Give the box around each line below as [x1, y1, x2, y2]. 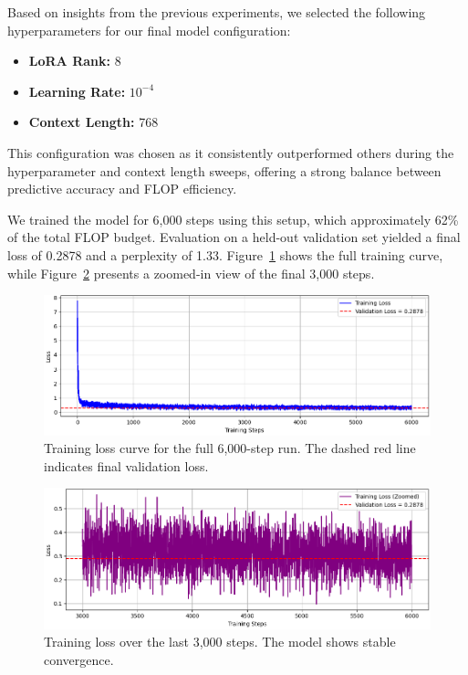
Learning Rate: [28, 81, 126, 100]
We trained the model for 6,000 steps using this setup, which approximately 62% [7, 209, 459, 228]
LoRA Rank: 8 [28, 51, 121, 70]
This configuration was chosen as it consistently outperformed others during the [7, 142, 454, 162]
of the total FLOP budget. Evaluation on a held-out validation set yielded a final [7, 227, 461, 247]
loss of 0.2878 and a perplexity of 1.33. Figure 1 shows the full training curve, [7, 245, 443, 264]
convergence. [44, 649, 114, 669]
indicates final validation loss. [44, 456, 209, 475]
